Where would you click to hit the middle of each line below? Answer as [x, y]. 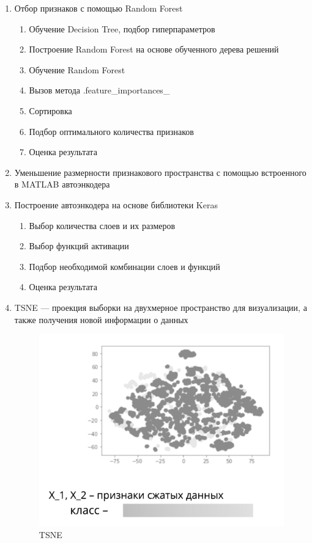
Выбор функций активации [79, 246]
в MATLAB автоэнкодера [62, 184]
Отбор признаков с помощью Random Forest [98, 8]
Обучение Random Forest [77, 69]
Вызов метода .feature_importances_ [99, 90]
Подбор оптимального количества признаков [111, 131]
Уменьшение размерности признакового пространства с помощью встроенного [160, 172]
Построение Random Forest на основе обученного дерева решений [154, 49]
